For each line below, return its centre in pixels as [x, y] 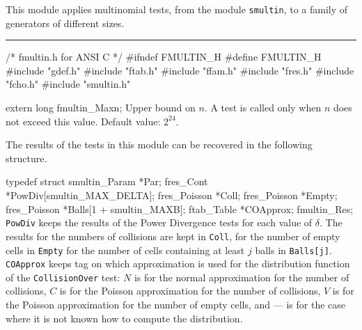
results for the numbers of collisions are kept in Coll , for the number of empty [173, 236]
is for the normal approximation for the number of [242, 277]
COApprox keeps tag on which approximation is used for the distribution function [178, 264]
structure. [26, 158]
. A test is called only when [263, 108]
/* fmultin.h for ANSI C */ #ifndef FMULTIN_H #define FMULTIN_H [164, 57]
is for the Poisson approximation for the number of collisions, [190, 291]
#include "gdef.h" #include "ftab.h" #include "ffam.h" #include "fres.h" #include [180, 70]
